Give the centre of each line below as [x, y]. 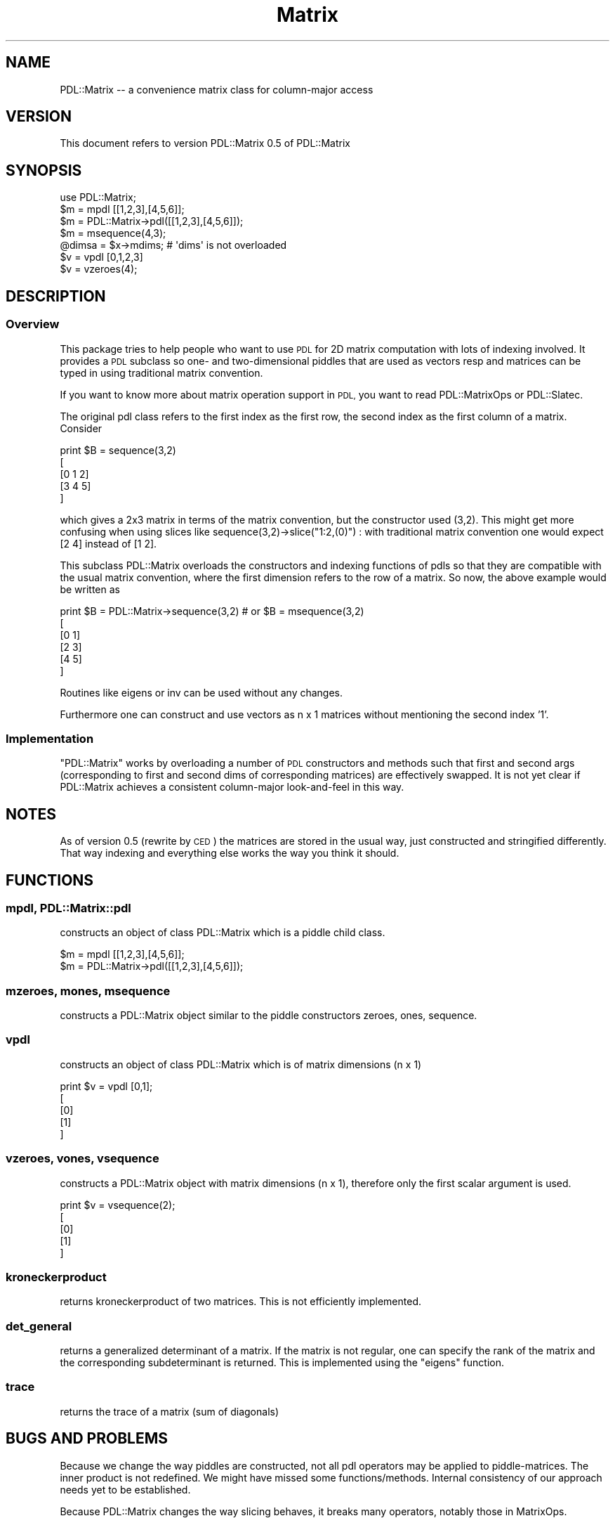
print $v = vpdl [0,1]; [106, 1086]
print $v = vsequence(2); [118, 1205]
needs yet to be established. [125, 1489]
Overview [33, 324]
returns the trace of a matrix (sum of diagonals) [170, 1411]
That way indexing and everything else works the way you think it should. [230, 853]
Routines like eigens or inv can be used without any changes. [201, 692]
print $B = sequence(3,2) [118, 450]
